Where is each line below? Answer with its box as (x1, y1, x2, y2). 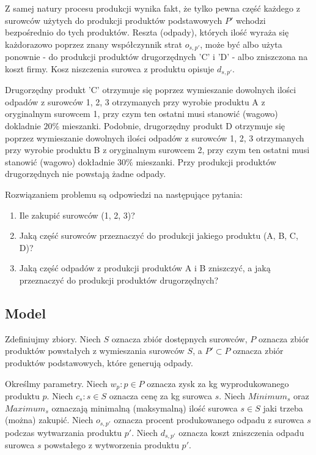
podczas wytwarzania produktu (5, 426, 122, 438)
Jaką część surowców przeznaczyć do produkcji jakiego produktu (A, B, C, (19, 229, 298, 242)
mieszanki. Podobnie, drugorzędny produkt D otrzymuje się (62, 119, 285, 132)
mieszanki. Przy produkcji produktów (136, 155, 276, 168)
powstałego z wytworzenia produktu (44, 438, 179, 451)
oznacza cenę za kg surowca (109, 389, 213, 402)
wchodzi (236, 13, 266, 26)
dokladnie (5, 119, 41, 132)
